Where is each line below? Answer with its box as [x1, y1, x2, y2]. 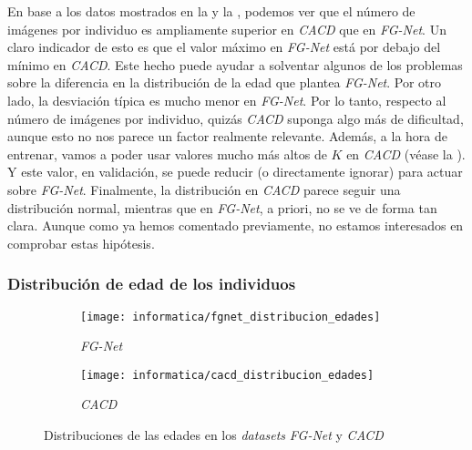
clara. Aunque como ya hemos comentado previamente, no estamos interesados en [7, 216, 464, 235]
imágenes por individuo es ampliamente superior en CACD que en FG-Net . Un [7, 19, 446, 38]
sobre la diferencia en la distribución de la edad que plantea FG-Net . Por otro [7, 73, 442, 92]
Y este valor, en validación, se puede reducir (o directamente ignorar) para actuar [7, 162, 463, 181]
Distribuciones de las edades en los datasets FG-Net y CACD [44, 425, 384, 445]
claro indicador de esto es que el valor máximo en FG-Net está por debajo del [7, 37, 441, 56]
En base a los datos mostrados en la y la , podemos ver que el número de [7, 2, 416, 20]
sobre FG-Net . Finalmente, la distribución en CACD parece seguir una [7, 179, 401, 199]
